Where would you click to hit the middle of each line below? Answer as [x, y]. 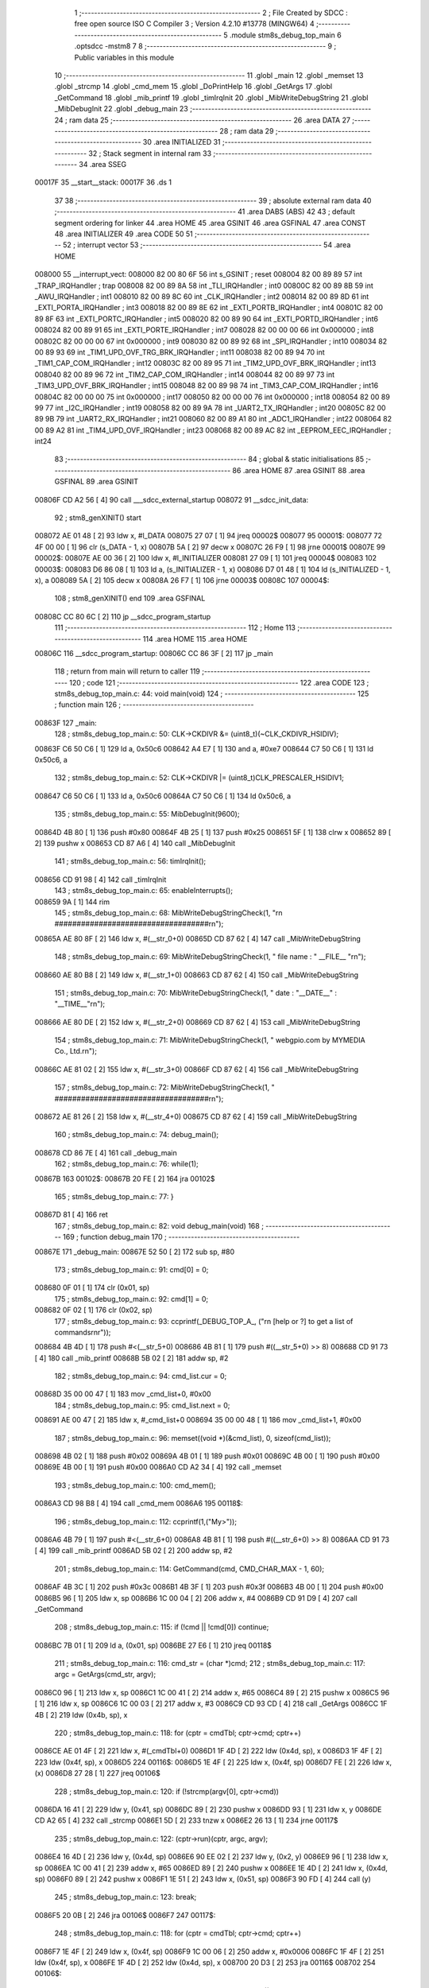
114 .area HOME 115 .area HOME [195, 639]
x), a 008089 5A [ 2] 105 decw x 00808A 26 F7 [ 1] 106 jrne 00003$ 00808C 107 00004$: [182, 580]
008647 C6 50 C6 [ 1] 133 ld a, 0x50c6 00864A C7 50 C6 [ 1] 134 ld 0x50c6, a [163, 796]
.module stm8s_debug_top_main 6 [285, 35]
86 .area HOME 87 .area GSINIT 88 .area [299, 470]
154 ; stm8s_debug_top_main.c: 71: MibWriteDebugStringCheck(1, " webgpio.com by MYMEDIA [210, 1040]
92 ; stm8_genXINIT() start [98, 518]
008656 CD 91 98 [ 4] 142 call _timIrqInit [100, 879]
